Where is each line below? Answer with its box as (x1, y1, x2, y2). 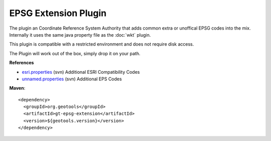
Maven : (9, 85, 26, 91)
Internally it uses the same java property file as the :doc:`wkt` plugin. (9, 32, 151, 38)
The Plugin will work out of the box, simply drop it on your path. (9, 50, 141, 56)
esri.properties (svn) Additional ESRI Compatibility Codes (22, 69, 140, 75)
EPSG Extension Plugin (9, 8, 107, 19)
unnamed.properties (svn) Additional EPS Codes (22, 76, 122, 82)
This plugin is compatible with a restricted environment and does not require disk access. (9, 41, 194, 47)
